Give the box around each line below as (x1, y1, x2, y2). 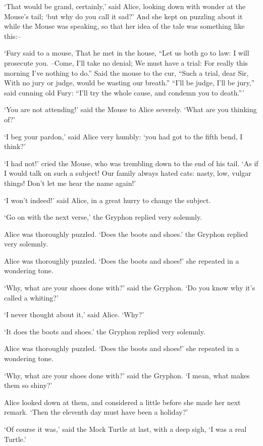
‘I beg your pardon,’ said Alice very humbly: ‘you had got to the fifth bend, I (4, 131, 243, 141)
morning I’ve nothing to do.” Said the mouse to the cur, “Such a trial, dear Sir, (4, 67, 249, 78)
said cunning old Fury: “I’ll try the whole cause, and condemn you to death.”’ (4, 87, 244, 97)
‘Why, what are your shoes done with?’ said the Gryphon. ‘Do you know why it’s (4, 282, 255, 293)
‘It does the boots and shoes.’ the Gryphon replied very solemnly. (4, 326, 205, 336)
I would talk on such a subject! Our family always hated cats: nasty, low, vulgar (4, 168, 251, 178)
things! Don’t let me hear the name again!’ (4, 177, 136, 188)
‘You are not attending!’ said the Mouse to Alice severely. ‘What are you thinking (4, 104, 257, 115)
